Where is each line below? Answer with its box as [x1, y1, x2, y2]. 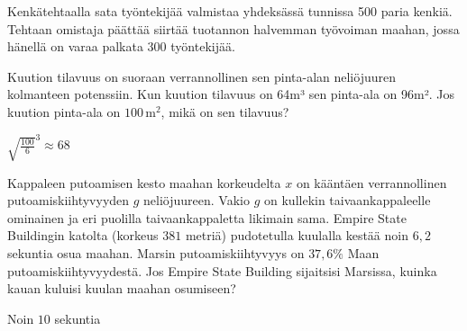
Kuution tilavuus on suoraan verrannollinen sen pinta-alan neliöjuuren [7, 67, 396, 85]
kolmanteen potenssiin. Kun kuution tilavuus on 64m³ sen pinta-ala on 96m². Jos [7, 85, 454, 103]
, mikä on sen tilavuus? [160, 102, 289, 121]
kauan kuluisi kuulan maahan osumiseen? [7, 279, 236, 298]
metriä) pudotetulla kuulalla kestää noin [185, 226, 408, 245]
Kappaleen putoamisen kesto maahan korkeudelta [7, 173, 281, 192]
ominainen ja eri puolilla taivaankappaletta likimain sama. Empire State [7, 208, 407, 227]
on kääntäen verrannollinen [296, 173, 447, 192]
